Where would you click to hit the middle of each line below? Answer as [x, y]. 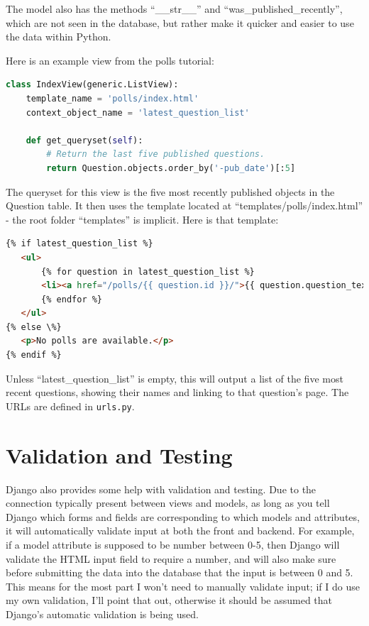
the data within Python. [59, 37]
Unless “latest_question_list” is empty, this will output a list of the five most [175, 378]
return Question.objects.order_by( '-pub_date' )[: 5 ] [171, 168]
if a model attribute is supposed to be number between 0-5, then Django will [173, 544]
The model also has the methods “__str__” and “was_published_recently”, [174, 9]
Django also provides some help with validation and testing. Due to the [161, 489]
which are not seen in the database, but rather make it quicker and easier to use [180, 22]
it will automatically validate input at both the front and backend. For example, [180, 531]
